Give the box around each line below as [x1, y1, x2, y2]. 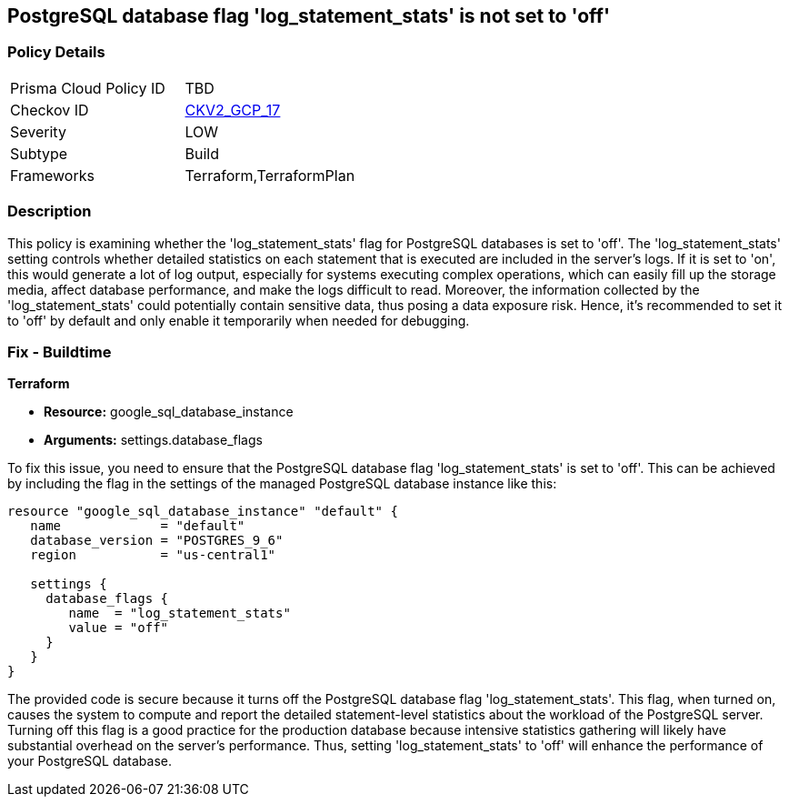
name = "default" [30, 518, 245, 534]
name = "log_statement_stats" [68, 606, 291, 621]
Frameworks [10, 166, 95, 185]
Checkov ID [10, 100, 89, 119]
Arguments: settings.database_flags [44, 432, 263, 448]
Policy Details [7, 43, 105, 62]
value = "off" [68, 620, 169, 636]
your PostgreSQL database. [7, 753, 172, 769]
